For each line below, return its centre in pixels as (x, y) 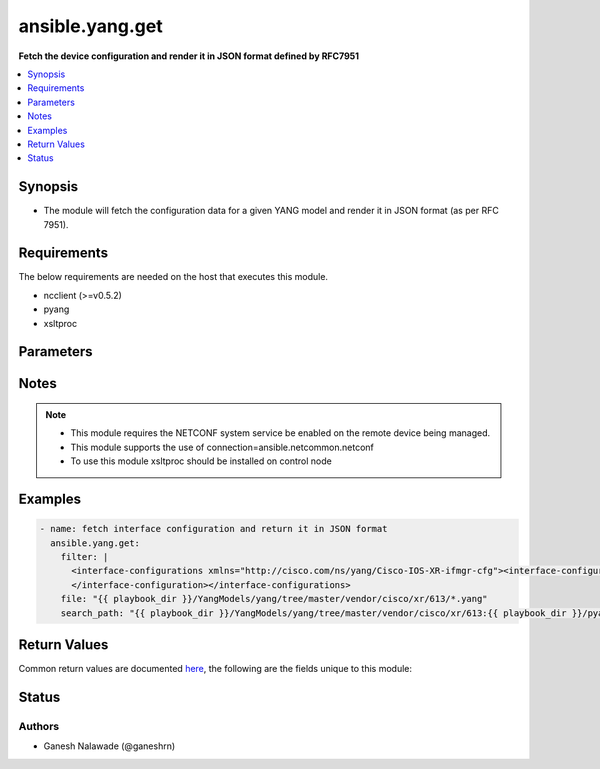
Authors (39, 726)
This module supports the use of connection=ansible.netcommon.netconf (222, 447)
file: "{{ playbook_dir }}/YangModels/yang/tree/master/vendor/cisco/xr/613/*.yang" (274, 599)
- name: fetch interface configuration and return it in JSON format (213, 529)
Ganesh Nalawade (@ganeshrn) (109, 746)
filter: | (84, 557)
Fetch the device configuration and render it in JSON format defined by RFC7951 (189, 56)
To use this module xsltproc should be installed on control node (201, 461)
